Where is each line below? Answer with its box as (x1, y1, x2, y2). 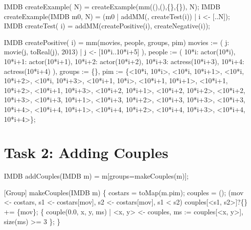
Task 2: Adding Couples (4, 142, 168, 162)
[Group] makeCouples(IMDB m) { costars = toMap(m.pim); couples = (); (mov (4, 187, 244, 197)
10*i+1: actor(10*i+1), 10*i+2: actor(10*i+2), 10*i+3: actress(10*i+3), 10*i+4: (4, 56, 245, 66)
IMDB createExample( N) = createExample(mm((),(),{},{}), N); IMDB (4, 1, 221, 11)
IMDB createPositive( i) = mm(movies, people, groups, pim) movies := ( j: (4, 37, 229, 47)
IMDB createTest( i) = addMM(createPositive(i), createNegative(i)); (4, 21, 210, 31)
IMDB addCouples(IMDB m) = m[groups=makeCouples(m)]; (4, 171, 189, 181)
